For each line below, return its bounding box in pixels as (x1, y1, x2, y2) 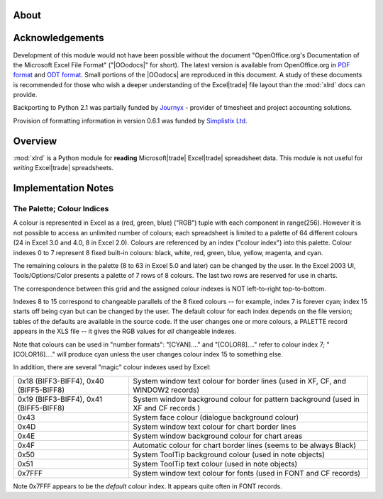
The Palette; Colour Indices (13, 203, 109, 213)
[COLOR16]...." (13, 350, 56, 359)
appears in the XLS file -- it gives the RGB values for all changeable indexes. (13, 327, 237, 336)
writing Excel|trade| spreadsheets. (13, 164, 113, 172)
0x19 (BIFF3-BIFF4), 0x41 (17, 394, 103, 404)
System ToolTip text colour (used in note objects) (133, 459, 298, 469)
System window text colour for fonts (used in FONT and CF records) (133, 468, 361, 478)
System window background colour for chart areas (133, 431, 303, 441)
